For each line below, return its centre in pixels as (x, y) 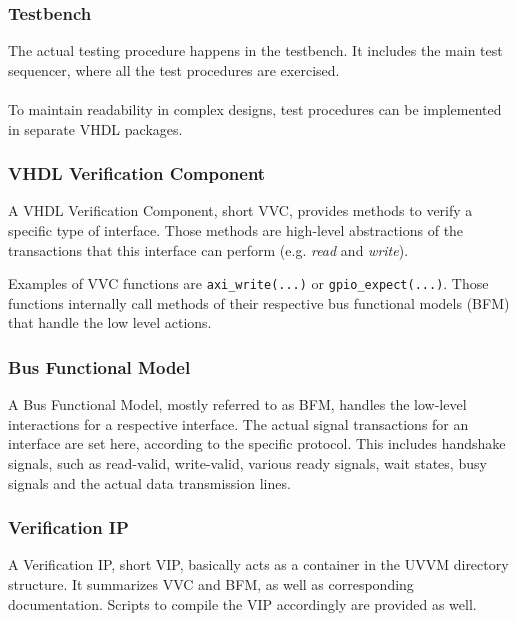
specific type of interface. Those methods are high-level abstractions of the (236, 230)
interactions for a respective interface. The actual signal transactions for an (238, 423)
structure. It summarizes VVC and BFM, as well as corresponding (211, 584)
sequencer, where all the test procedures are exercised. (174, 69)
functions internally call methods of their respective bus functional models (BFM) (259, 302)
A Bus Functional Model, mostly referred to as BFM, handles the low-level (237, 404)
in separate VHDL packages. (95, 128)
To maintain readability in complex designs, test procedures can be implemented (255, 109)
